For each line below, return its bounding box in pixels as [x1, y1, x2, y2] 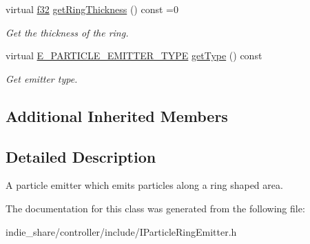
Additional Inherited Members [6, 105, 228, 126]
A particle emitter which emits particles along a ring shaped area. [6, 178, 283, 192]
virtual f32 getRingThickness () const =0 [6, 2, 178, 16]
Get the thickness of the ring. [6, 25, 129, 39]
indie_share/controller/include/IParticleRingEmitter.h [6, 224, 237, 238]
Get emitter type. [6, 71, 78, 85]
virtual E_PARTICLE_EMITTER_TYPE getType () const [6, 48, 262, 63]
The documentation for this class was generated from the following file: [6, 201, 305, 215]
